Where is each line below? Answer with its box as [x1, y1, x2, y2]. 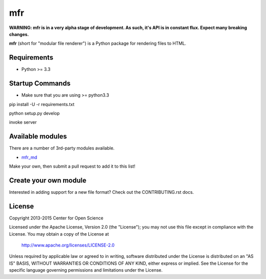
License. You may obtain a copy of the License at [9, 231, 109, 237]
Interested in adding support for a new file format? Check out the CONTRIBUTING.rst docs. [9, 189, 194, 195]
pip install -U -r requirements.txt [9, 101, 75, 107]
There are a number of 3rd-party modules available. [9, 145, 115, 151]
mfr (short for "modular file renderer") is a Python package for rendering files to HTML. [9, 40, 187, 46]
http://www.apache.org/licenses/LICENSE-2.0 [21, 242, 115, 248]
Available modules [9, 132, 67, 140]
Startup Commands [9, 79, 71, 88]
